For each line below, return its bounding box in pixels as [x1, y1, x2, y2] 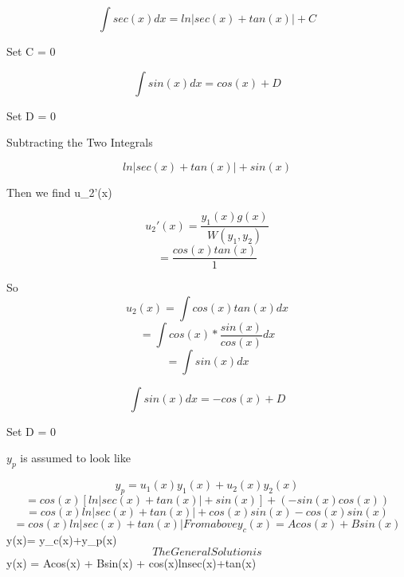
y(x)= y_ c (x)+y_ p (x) [6, 531, 117, 548]
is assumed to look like [20, 449, 131, 466]
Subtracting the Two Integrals [6, 134, 153, 151]
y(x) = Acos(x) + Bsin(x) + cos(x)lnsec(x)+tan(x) [6, 555, 257, 571]
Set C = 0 [6, 43, 56, 59]
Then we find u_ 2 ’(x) [6, 183, 112, 200]
